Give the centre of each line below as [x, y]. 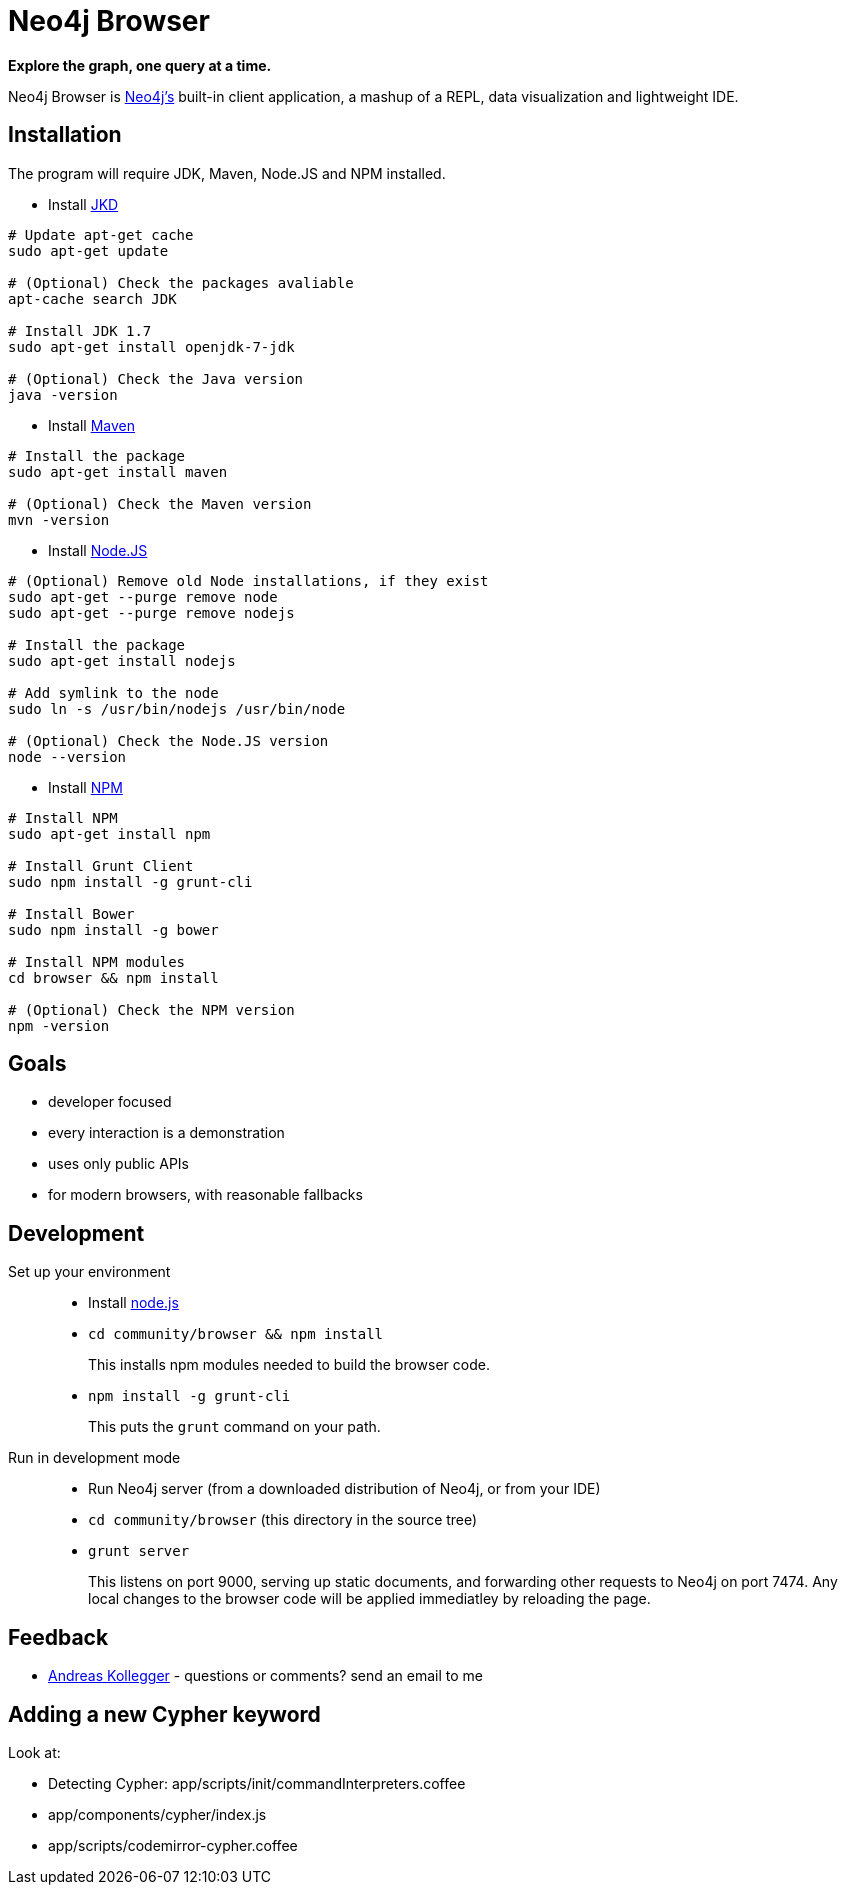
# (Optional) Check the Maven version [160, 503]
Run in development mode [94, 1458]
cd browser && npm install [113, 977]
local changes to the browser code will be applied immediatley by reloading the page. [369, 1599]
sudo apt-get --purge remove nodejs [151, 612]
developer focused [110, 1102]
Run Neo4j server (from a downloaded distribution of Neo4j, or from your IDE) [344, 1489]
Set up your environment [89, 1272]
